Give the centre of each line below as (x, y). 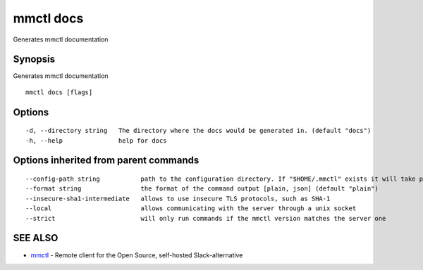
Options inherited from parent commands (106, 161)
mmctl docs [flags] (59, 92)
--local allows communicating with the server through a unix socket (191, 208)
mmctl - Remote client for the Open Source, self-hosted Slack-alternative (137, 255)
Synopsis (34, 59)
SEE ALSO (36, 238)
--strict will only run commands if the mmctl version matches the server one (206, 218)
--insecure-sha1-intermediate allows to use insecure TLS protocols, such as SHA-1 (178, 198)
